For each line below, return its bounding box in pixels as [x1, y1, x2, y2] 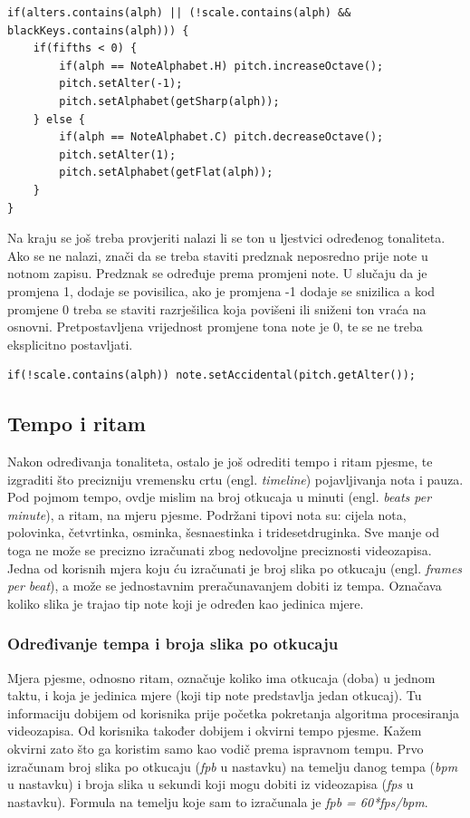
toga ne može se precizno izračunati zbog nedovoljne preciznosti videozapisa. [7, 541, 432, 560]
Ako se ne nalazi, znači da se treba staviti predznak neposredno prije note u [7, 245, 428, 265]
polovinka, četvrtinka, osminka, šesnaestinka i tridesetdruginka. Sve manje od [7, 523, 439, 542]
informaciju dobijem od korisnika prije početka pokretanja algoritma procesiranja [7, 703, 460, 722]
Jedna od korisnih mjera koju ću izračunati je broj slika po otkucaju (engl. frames [7, 558, 463, 577]
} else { [33, 112, 85, 126]
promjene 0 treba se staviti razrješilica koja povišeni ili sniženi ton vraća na [7, 299, 427, 318]
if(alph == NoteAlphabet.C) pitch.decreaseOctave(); [59, 130, 384, 144]
